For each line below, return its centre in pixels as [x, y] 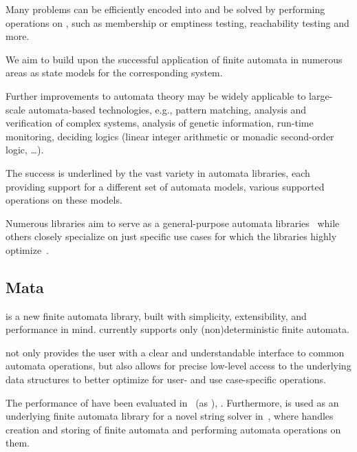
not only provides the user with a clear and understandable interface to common [175, 352]
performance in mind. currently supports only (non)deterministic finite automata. [177, 329]
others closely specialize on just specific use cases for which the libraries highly [171, 236]
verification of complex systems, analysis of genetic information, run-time [160, 123]
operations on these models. [64, 200]
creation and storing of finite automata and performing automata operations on [173, 429]
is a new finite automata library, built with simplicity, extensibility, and [156, 315]
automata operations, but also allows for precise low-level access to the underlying [178, 366]
